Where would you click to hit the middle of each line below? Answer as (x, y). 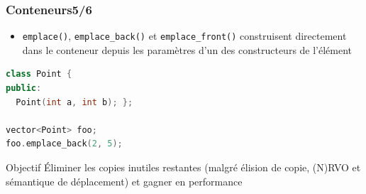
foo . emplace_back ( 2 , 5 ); (64, 144)
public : (24, 88)
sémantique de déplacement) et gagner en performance (124, 181)
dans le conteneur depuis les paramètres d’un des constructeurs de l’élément (187, 49)
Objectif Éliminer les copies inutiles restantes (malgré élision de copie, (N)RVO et (183, 167)
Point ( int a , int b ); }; (74, 102)
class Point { (39, 74)
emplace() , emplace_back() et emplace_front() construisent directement (184, 36)
